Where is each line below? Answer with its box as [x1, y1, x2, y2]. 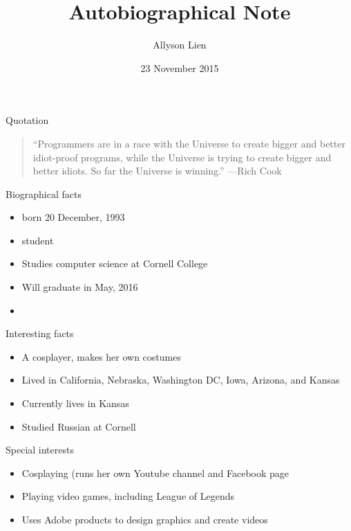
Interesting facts [6, 326, 74, 341]
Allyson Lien [153, 37, 207, 52]
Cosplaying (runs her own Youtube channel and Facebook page [21, 465, 290, 480]
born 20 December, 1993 [21, 210, 125, 224]
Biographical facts [6, 186, 82, 201]
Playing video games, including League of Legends [21, 489, 234, 503]
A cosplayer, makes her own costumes [21, 349, 181, 363]
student [21, 233, 54, 247]
